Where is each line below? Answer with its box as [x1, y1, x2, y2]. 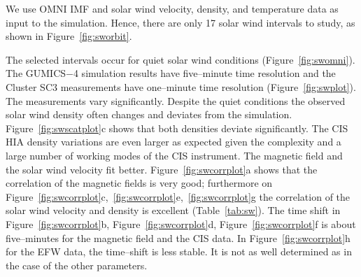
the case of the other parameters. [6, 257, 148, 272]
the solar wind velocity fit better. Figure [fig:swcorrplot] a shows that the [6, 162, 318, 176]
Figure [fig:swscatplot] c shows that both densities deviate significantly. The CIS [6, 120, 348, 135]
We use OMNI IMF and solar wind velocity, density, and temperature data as [6, 1, 339, 15]
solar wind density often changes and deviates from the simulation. [6, 107, 292, 122]
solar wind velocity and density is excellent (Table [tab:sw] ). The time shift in [6, 203, 341, 218]
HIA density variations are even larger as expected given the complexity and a [6, 134, 341, 149]
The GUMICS [6, 66, 66, 80]
